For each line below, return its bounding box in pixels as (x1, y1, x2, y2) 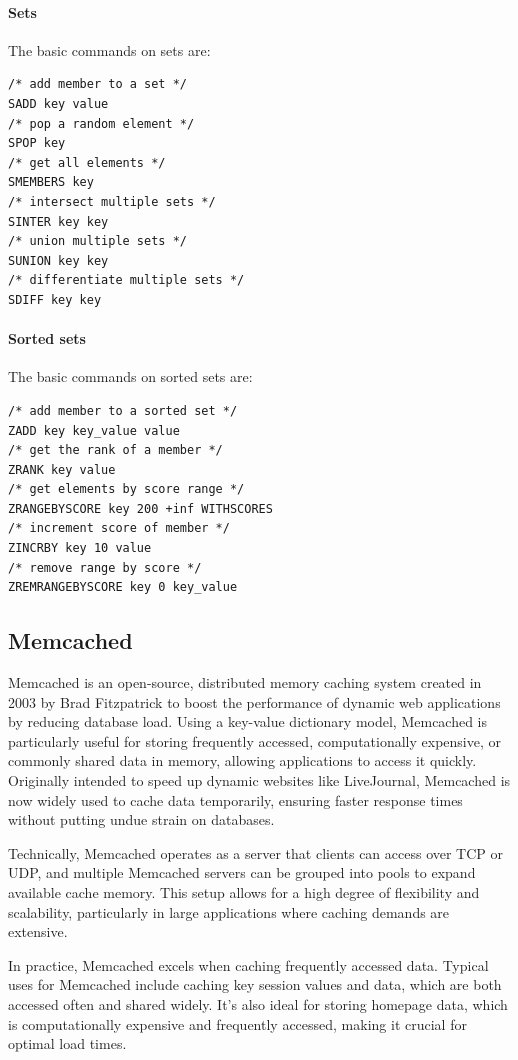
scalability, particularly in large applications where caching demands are (8, 901, 450, 922)
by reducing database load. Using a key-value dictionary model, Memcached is (8, 711, 488, 732)
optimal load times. (8, 1033, 127, 1054)
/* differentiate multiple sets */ (8, 273, 245, 288)
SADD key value (8, 96, 109, 111)
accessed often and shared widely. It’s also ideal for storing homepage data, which (8, 993, 508, 1014)
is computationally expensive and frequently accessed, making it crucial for (8, 1013, 467, 1034)
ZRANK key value (8, 462, 116, 477)
